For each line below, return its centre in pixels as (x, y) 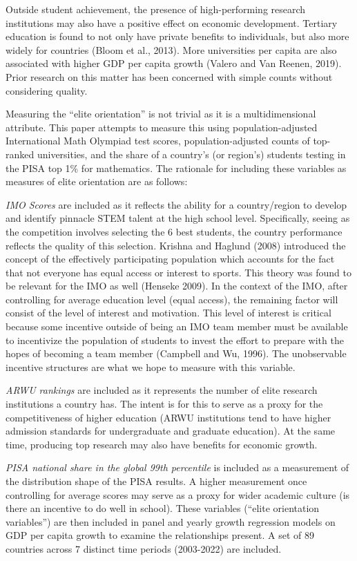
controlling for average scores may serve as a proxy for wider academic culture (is (178, 494)
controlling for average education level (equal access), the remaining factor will (172, 299)
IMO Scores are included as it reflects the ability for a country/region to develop (176, 204)
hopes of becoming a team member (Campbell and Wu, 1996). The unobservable (176, 353)
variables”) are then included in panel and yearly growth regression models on (171, 521)
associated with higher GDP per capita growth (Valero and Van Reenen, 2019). (174, 63)
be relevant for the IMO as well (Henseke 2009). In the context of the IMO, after (177, 286)
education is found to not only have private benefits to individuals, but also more (177, 36)
